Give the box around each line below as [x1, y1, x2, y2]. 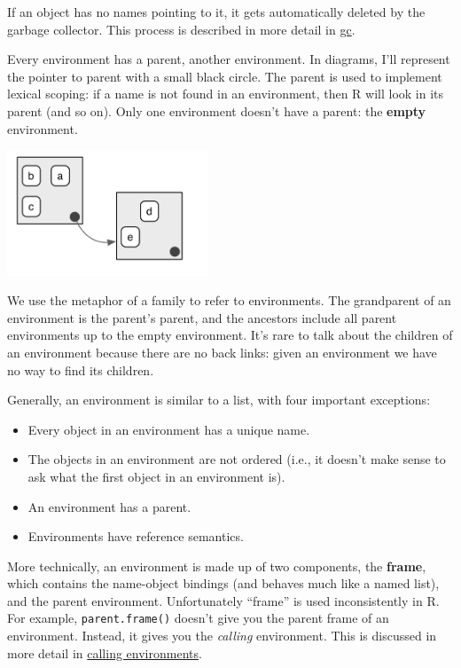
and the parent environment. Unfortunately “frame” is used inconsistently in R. [7, 591, 440, 609]
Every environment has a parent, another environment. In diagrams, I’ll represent [7, 50, 450, 68]
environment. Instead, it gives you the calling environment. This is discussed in [7, 626, 437, 645]
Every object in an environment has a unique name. [27, 420, 310, 438]
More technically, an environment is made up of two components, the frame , [7, 556, 426, 575]
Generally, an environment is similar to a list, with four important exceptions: [7, 390, 431, 409]
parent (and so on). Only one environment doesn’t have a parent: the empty [7, 101, 426, 120]
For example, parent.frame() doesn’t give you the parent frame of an [7, 609, 389, 627]
